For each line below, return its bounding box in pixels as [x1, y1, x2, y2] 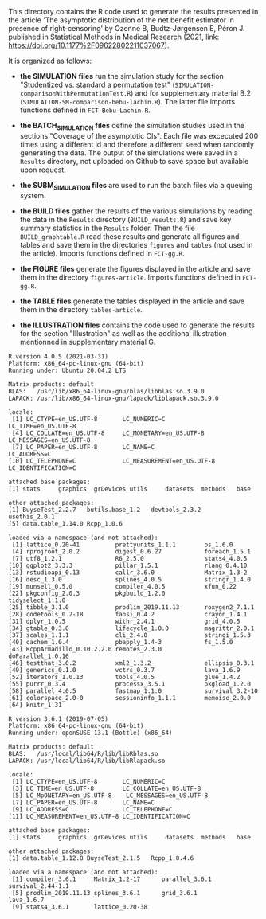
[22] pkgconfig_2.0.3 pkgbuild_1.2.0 [8, 589, 166, 597]
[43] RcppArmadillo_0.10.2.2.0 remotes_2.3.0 [8, 645, 162, 653]
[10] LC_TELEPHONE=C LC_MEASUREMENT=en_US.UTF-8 [8, 457, 216, 465]
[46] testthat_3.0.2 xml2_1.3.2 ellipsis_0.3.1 [8, 659, 255, 667]
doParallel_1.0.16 [8, 652, 69, 660]
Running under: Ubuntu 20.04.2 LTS [8, 366, 127, 374]
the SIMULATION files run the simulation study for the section [19, 72, 225, 80]
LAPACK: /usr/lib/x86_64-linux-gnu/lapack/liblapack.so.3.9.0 [8, 394, 219, 402]
